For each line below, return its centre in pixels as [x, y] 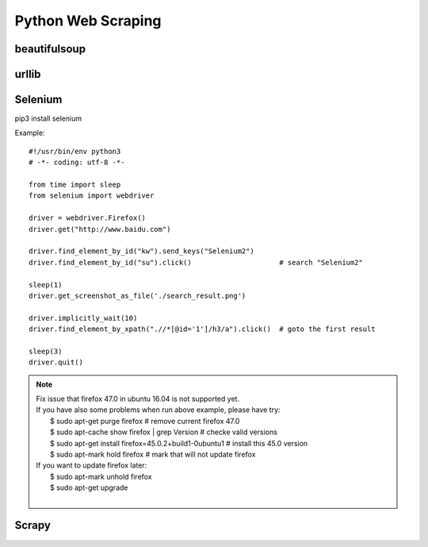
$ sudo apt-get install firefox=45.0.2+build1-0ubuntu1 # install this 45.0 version [179, 443]
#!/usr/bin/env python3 [75, 151]
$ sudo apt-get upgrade [89, 487]
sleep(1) [46, 285]
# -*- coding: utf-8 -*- [77, 162]
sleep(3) [46, 351]
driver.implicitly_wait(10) [83, 318]
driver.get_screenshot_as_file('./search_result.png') [138, 295]
